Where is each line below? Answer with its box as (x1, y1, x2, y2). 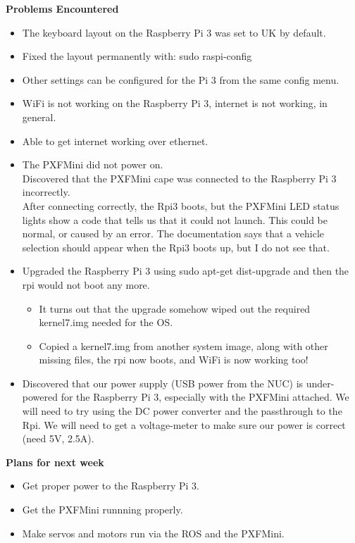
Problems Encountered (6, 1, 119, 15)
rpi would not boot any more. (22, 277, 150, 292)
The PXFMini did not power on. (22, 157, 163, 172)
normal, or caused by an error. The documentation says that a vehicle (22, 226, 324, 241)
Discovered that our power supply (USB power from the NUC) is (22, 375, 304, 390)
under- (306, 375, 335, 390)
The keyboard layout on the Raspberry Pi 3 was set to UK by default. (22, 25, 326, 39)
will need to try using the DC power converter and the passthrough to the (22, 404, 342, 418)
